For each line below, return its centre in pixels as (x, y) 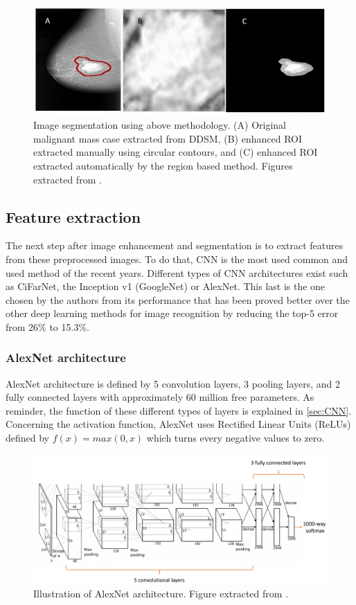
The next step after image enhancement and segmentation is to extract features (175, 245)
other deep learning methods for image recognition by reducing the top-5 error (172, 313)
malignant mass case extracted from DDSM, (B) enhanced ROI (168, 138)
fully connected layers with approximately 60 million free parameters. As (160, 397)
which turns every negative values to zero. (235, 438)
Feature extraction (73, 216)
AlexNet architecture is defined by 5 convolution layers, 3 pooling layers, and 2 (173, 383)
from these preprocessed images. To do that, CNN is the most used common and (177, 259)
